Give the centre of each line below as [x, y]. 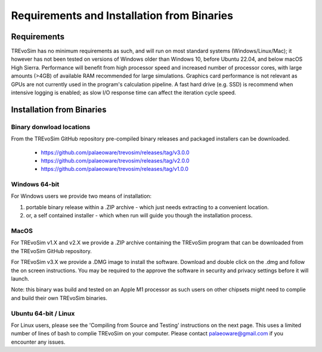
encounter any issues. [38, 342]
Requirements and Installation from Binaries [122, 15]
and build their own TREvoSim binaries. [59, 298]
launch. [20, 278]
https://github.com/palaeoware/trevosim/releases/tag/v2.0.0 [115, 160]
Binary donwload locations [51, 127]
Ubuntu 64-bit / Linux [43, 313]
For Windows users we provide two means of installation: [81, 196]
